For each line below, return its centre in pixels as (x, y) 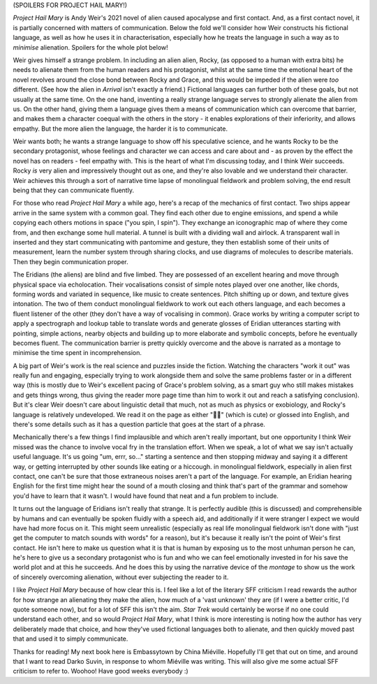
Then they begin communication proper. (71, 261)
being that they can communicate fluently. (73, 190)
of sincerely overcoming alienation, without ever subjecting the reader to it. (121, 577)
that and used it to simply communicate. (71, 639)
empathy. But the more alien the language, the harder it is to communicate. (120, 129)
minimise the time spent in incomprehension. (77, 353)
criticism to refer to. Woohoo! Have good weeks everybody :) (101, 671)
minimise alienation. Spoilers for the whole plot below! (91, 47)
